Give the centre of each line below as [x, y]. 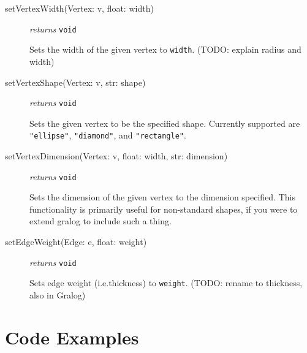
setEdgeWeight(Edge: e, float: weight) [76, 242]
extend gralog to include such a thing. [100, 221]
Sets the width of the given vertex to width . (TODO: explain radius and [165, 49]
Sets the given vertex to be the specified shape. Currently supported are [165, 123]
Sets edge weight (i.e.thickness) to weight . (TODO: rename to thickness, [166, 283]
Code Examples [72, 337]
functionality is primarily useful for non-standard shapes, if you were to [164, 209]
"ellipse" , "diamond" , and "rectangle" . [108, 135]
